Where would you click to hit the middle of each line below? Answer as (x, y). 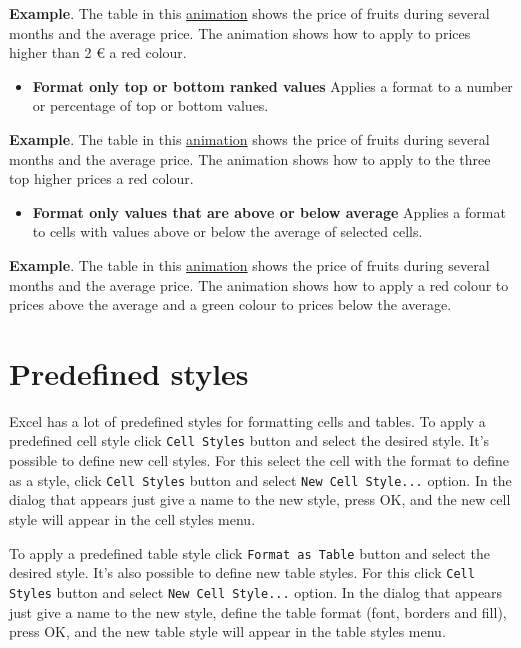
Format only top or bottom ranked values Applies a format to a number (272, 85)
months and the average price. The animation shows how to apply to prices (240, 32)
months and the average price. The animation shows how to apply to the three (250, 158)
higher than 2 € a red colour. (98, 52)
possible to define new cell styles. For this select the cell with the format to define (259, 460)
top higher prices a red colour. (101, 178)
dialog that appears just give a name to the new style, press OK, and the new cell (260, 499)
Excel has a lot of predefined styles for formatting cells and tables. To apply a (247, 420)
